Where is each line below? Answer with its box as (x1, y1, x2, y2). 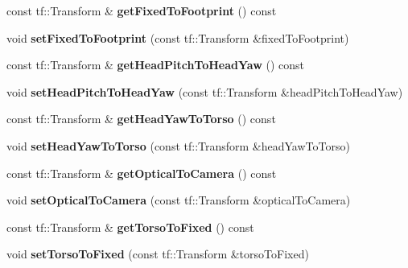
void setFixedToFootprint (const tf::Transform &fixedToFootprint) (6, 29, 349, 46)
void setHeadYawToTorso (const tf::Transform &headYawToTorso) (6, 137, 350, 154)
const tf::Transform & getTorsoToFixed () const (6, 218, 254, 235)
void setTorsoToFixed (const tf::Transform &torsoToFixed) (6, 245, 309, 262)
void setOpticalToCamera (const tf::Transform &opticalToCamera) (6, 192, 351, 208)
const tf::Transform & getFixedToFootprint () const (6, 2, 277, 19)
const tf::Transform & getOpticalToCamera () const (6, 164, 277, 181)
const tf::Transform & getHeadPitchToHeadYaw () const (6, 56, 305, 73)
